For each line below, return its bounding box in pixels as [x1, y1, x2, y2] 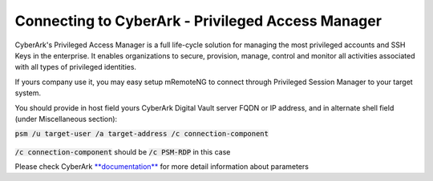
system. [14, 88, 42, 98]
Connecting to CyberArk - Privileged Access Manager [14, 12, 382, 30]
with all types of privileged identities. [14, 62, 136, 72]
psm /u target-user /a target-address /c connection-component [14, 129, 269, 139]
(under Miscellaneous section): [14, 114, 118, 123]
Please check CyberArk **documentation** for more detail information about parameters [14, 162, 309, 171]
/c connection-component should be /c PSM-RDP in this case [14, 147, 231, 156]
